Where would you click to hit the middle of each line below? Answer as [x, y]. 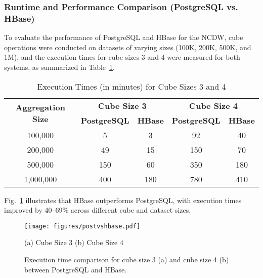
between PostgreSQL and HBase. [76, 269]
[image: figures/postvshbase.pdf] [82, 226]
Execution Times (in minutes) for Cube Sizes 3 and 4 [131, 86]
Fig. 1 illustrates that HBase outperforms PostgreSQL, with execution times [123, 200]
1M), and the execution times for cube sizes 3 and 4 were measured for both [122, 57]
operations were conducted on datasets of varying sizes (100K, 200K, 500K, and [128, 47]
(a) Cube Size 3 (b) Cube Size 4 [74, 242]
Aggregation [40, 107]
